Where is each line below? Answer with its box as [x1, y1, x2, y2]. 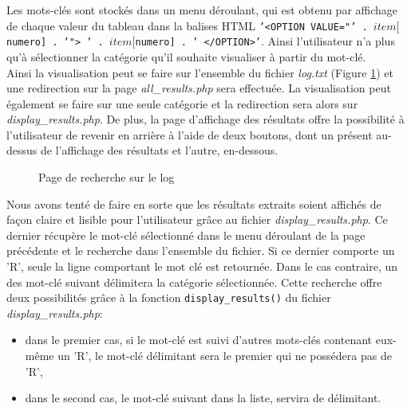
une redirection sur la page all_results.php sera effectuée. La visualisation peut [6, 80, 391, 96]
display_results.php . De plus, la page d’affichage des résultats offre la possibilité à [6, 111, 405, 127]
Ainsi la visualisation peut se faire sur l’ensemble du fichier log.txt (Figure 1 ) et [6, 64, 393, 80]
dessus [6, 142, 38, 159]
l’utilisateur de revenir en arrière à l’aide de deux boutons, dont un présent [6, 126, 373, 143]
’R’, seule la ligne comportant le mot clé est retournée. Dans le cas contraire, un [6, 258, 398, 275]
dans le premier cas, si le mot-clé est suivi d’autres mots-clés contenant [25, 331, 373, 348]
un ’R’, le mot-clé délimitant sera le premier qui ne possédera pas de [57, 347, 392, 364]
